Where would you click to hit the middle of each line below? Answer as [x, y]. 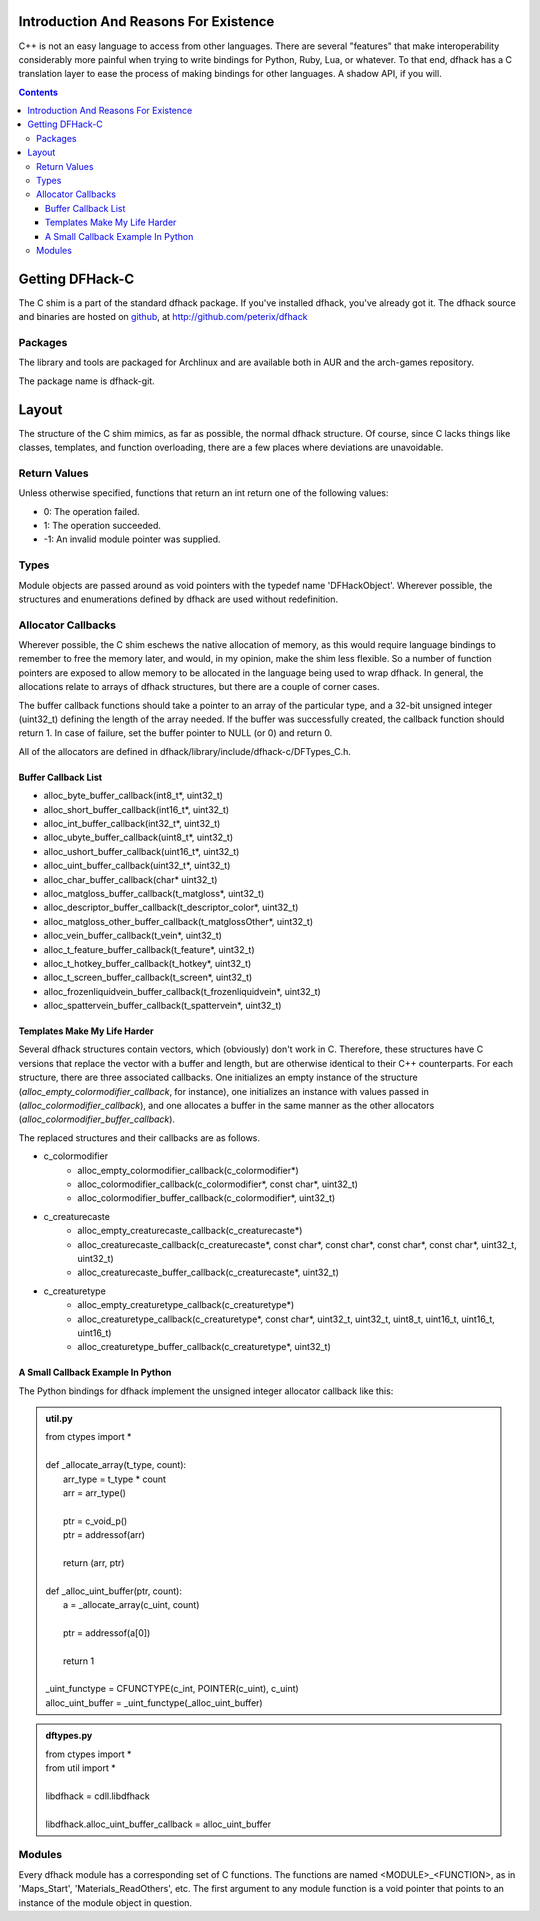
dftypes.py [69, 1736]
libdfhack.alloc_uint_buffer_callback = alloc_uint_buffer [158, 1824]
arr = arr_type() [95, 1493]
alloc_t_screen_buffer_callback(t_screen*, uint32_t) [148, 977]
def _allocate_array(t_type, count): [116, 1465]
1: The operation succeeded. [102, 526]
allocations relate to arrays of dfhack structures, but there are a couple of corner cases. [199, 687]
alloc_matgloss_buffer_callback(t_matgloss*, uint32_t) [154, 893]
